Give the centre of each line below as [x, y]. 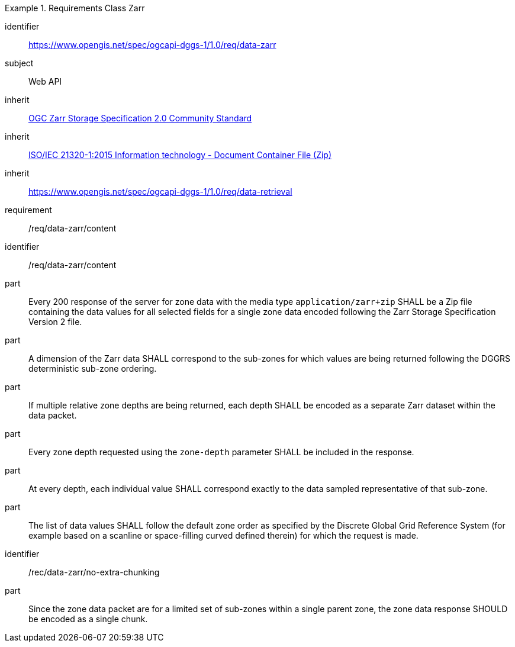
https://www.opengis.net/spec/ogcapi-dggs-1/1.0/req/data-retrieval [160, 191]
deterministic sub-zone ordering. [93, 368]
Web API [45, 81]
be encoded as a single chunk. [88, 619]
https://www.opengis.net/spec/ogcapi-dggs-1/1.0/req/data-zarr [152, 45]
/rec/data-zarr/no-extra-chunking [94, 572]
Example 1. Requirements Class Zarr [75, 8]
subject [19, 63]
